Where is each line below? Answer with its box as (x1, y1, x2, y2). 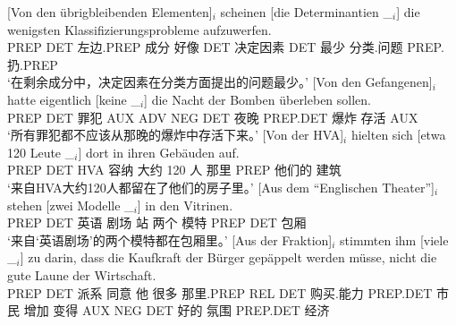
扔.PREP (7, 55, 58, 73)
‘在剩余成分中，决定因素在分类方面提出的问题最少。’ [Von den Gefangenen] (7, 73, 433, 91)
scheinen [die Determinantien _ (220, 3, 393, 21)
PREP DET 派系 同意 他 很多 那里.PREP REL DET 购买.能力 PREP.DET (7, 283, 433, 302)
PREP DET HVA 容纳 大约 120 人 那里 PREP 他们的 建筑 (7, 160, 342, 179)
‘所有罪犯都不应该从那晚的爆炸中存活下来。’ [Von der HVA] (7, 125, 344, 144)
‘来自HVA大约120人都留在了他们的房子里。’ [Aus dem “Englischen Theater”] (7, 177, 435, 196)
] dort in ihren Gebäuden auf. (78, 142, 240, 161)
